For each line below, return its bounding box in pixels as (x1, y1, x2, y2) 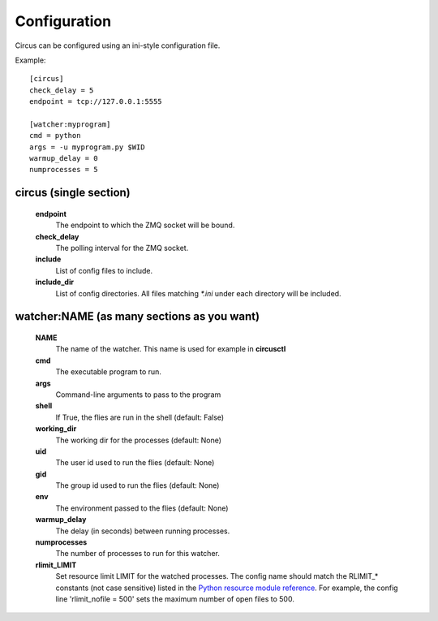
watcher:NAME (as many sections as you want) (15, 309, 260, 324)
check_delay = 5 (29, 85, 94, 95)
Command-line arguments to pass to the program (55, 390, 221, 399)
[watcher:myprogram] (29, 119, 111, 129)
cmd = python (29, 131, 81, 140)
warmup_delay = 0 (29, 154, 98, 163)
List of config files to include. (55, 265, 153, 275)
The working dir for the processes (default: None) (55, 435, 222, 445)
